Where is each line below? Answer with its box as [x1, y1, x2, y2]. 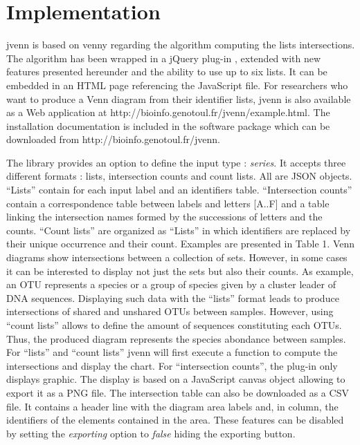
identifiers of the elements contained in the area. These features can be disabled [6, 413, 344, 427]
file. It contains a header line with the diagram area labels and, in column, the [6, 399, 339, 413]
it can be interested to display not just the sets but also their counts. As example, [6, 263, 354, 278]
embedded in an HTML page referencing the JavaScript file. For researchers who [6, 77, 348, 92]
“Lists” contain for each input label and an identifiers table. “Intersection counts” [6, 182, 352, 197]
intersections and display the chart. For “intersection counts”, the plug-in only [6, 358, 338, 372]
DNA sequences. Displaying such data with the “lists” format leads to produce [6, 290, 339, 305]
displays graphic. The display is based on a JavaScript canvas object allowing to [6, 372, 345, 386]
